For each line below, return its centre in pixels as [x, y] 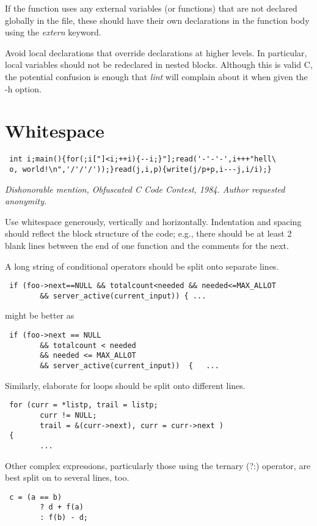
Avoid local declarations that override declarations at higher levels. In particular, [156, 52]
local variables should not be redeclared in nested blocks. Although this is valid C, [159, 65]
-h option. [23, 88]
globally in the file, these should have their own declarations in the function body [157, 20]
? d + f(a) [62, 507]
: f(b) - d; [64, 518]
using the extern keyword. [53, 32]
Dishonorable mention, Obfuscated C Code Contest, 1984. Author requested [145, 189]
